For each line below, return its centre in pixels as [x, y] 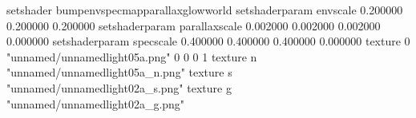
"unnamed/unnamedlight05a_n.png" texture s [119, 72]
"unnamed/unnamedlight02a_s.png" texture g [119, 87]
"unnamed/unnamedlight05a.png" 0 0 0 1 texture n [132, 56]
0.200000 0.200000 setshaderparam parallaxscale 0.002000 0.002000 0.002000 [194, 25]
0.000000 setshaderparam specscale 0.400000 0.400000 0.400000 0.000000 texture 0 [208, 41]
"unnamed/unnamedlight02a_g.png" [96, 103]
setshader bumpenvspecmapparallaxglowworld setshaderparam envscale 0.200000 [205, 10]
